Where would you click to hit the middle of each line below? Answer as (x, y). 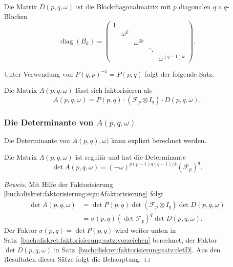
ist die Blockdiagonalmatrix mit (123, 6)
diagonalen (195, 6)
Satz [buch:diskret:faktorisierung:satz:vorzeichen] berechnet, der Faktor (111, 240)
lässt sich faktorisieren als (114, 90)
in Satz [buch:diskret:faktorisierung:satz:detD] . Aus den (137, 249)
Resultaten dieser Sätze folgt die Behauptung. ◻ (77, 259)
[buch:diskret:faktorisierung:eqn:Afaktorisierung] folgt (84, 194)
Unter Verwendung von (39, 73)
